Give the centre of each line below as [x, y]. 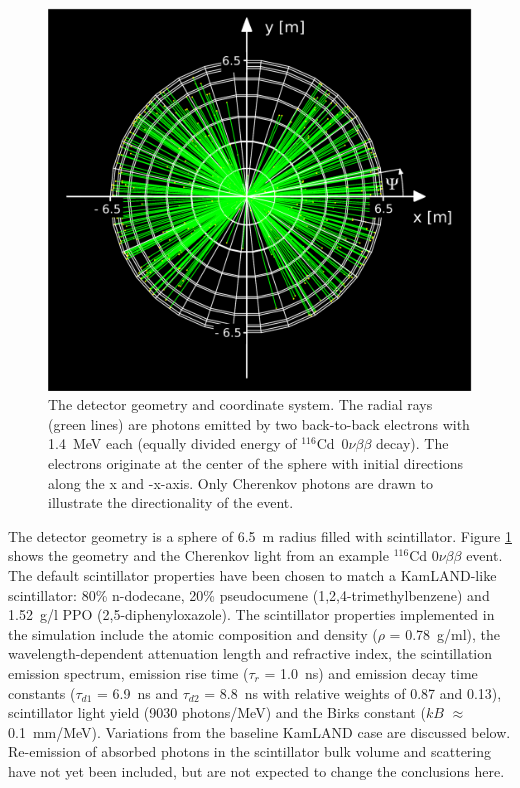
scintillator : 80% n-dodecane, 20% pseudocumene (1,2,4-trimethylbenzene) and [249, 594]
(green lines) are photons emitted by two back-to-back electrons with [259, 423]
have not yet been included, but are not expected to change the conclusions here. [256, 770]
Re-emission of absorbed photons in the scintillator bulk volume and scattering [250, 751]
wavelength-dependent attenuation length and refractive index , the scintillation [250, 653]
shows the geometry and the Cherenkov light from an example [198, 555]
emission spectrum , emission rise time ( [128, 672]
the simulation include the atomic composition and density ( [193, 633]
